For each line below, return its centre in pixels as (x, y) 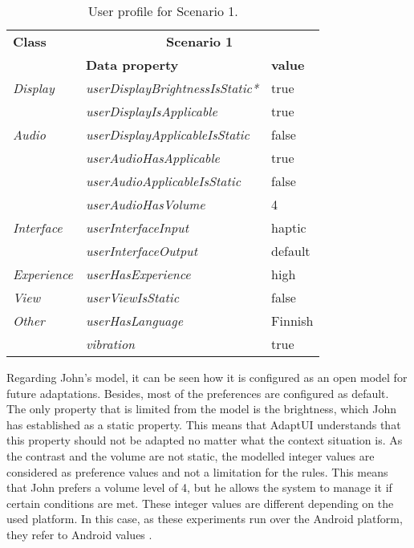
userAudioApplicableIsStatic (163, 181)
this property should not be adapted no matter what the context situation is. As (205, 440)
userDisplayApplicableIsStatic (167, 134)
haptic (289, 227)
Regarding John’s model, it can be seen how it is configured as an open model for (207, 377)
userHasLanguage (134, 321)
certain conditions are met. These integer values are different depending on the (200, 503)
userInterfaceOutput (142, 251)
